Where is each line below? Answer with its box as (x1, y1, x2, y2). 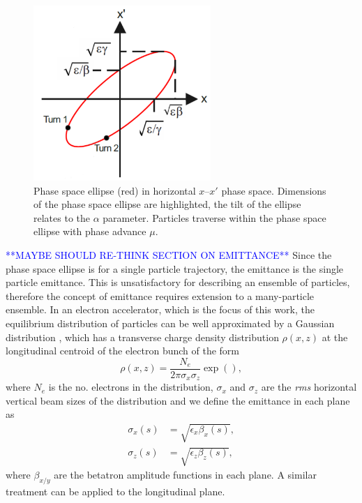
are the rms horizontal (261, 380, 357, 394)
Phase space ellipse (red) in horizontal (33, 183, 196, 197)
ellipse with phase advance (33, 224, 146, 239)
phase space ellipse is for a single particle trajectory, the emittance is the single (6, 261, 344, 276)
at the (322, 329, 348, 344)
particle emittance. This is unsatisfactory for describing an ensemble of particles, (6, 275, 350, 290)
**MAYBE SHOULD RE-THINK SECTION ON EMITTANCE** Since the (6, 248, 332, 262)
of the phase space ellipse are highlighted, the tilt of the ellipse (33, 197, 301, 211)
